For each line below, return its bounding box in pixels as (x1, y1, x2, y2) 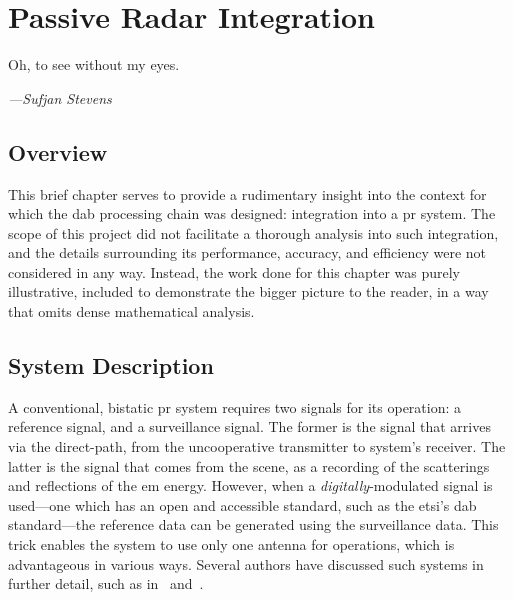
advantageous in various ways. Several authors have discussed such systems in (8, 553, 484, 574)
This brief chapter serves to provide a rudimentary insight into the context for (8, 183, 487, 204)
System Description (8, 350, 214, 381)
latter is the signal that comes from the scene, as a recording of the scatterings (8, 455, 490, 476)
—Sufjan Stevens (8, 87, 112, 108)
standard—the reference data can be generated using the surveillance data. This (8, 514, 499, 535)
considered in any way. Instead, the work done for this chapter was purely (8, 261, 461, 282)
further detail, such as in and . (8, 573, 204, 594)
